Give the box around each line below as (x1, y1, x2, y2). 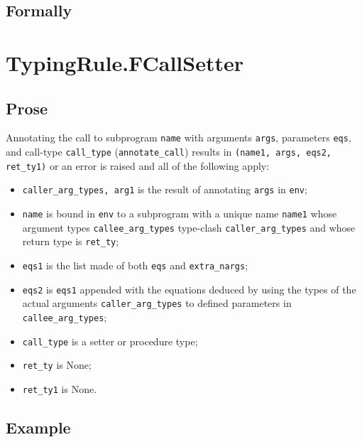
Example (6, 416, 71, 438)
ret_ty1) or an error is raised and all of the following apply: (6, 158, 270, 173)
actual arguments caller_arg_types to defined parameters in (22, 296, 292, 311)
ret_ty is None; (22, 357, 92, 372)
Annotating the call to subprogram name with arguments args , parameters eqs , (6, 130, 351, 145)
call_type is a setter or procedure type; (22, 333, 198, 348)
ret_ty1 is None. (22, 381, 97, 396)
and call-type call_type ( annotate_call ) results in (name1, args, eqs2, (6, 144, 332, 159)
